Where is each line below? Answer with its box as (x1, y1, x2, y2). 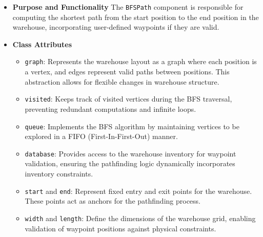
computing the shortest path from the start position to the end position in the (12, 11, 259, 22)
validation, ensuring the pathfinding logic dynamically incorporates (25, 158, 235, 169)
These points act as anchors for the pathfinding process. (25, 195, 201, 206)
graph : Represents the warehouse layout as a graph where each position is (25, 56, 257, 67)
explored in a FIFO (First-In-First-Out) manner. (25, 131, 178, 142)
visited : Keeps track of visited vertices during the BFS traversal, (25, 93, 232, 104)
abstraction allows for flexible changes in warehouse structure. (25, 76, 219, 87)
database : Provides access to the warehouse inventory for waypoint (25, 148, 236, 159)
